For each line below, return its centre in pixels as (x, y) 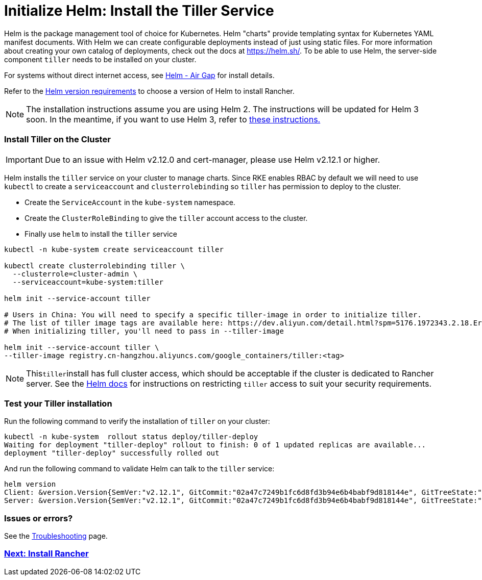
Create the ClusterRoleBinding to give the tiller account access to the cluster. (166, 218)
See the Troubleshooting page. (56, 536)
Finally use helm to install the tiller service (101, 234)
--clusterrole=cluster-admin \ (75, 274)
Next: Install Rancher (46, 554)
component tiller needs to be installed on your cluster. (100, 59)
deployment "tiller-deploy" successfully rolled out (112, 453)
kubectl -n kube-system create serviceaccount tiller (114, 249)
